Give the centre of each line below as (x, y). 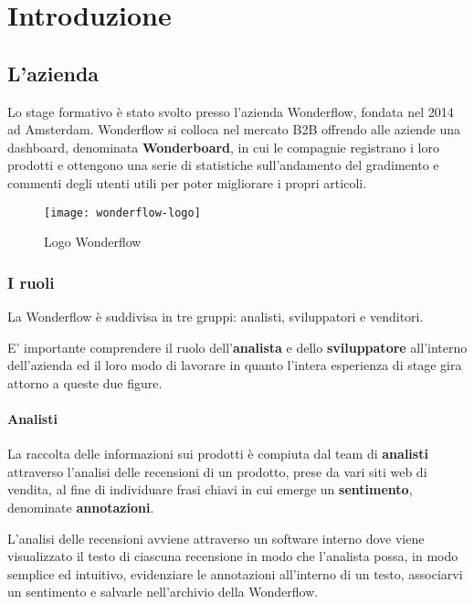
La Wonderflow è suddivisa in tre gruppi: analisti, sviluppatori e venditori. (216, 317)
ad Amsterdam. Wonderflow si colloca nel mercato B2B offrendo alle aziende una (234, 129)
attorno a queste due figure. (85, 382)
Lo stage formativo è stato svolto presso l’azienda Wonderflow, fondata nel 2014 (231, 111)
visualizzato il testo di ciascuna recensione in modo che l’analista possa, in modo (233, 556)
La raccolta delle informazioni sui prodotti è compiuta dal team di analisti (218, 454)
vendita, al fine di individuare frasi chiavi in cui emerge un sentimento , (210, 489)
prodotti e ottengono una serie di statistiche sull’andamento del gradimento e (223, 165)
